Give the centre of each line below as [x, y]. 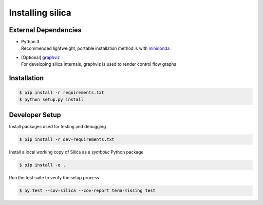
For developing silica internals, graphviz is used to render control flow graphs [99, 64]
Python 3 [30, 42]
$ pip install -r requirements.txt [62, 93]
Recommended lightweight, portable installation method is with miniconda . [96, 48]
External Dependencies [45, 30]
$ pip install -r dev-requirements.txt [67, 140]
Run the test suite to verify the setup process [54, 178]
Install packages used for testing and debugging [57, 127]
